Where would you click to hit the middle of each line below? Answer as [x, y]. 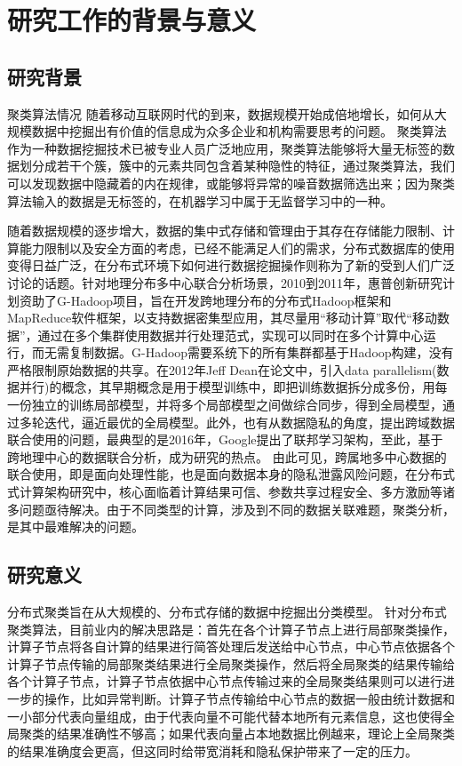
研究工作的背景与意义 [132, 20]
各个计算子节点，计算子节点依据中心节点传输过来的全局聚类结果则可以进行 [225, 681]
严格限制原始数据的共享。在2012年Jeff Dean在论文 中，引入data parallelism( [222, 369]
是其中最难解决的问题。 [76, 527]
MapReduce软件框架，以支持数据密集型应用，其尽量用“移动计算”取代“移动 [222, 318]
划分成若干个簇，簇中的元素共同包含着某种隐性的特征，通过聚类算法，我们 [237, 166]
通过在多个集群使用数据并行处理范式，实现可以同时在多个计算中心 [231, 335]
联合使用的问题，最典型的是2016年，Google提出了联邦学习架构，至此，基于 [225, 439]
